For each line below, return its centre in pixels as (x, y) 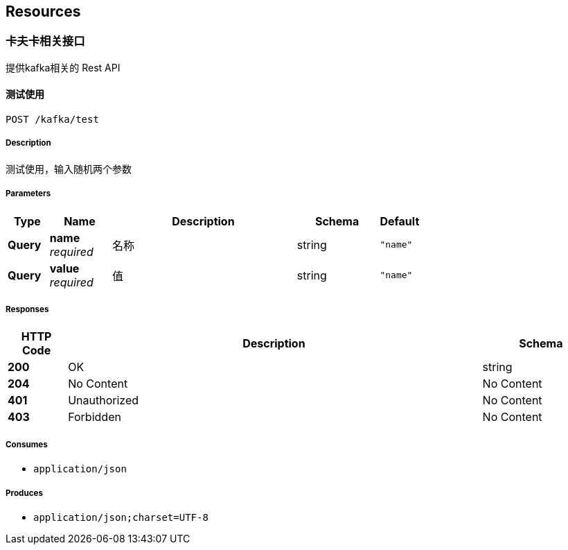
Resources (43, 11)
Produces (24, 493)
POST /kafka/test (52, 120)
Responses (27, 309)
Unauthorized (104, 401)
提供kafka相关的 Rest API (63, 67)
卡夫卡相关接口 (45, 41)
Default (400, 221)
